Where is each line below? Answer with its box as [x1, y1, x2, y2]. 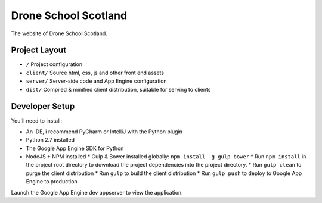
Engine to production [26, 178, 78, 185]
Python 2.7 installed [26, 136, 75, 143]
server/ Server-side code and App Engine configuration [26, 77, 167, 85]
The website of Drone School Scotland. [11, 30, 107, 37]
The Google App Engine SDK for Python [26, 145, 124, 152]
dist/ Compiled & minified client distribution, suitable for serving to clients [26, 86, 211, 93]
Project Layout [11, 45, 67, 55]
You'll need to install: [11, 117, 63, 124]
